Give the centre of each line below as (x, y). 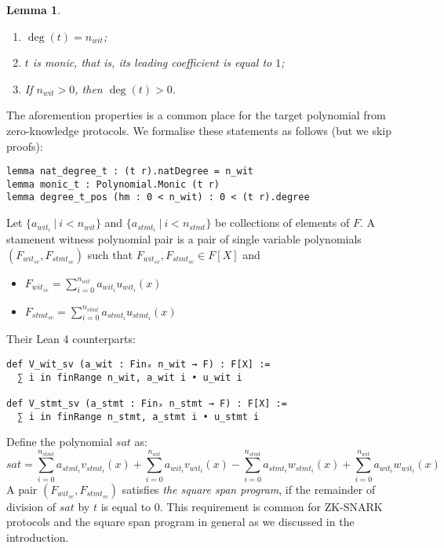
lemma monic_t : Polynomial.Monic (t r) (113, 184)
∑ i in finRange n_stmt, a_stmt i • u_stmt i (138, 416)
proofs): (25, 146)
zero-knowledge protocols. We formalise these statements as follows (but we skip (199, 130)
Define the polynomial (60, 442)
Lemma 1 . (34, 9)
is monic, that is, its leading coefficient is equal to (152, 62)
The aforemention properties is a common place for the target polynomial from (196, 115)
